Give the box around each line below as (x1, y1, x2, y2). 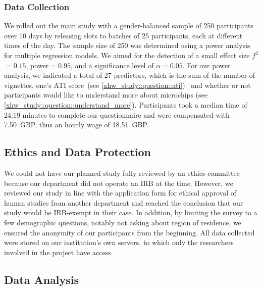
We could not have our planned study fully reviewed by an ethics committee (4, 167, 240, 178)
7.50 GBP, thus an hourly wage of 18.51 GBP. (4, 119, 149, 130)
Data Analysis (4, 271, 79, 287)
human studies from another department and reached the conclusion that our (4, 197, 243, 208)
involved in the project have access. (4, 247, 113, 257)
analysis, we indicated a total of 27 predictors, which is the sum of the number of (4, 70, 255, 80)
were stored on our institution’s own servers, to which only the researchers (4, 237, 234, 248)
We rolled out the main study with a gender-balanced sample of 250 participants (4, 20, 253, 31)
